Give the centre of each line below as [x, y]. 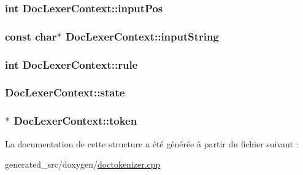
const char [31, 36]
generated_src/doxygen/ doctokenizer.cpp [83, 164]
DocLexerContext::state [65, 92]
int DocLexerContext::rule [71, 64]
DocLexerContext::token [75, 121]
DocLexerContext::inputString [142, 36]
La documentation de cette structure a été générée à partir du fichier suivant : [152, 143]
